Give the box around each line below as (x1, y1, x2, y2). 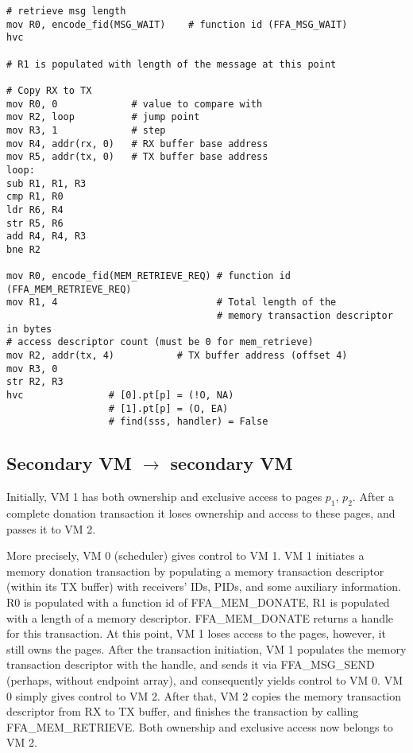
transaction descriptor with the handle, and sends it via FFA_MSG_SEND (6, 656, 375, 673)
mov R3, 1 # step (6, 124, 166, 136)
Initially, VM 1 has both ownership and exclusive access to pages (6, 488, 322, 505)
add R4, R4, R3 (6, 231, 87, 243)
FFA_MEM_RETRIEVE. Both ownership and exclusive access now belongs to (6, 718, 393, 735)
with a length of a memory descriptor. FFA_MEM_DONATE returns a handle (6, 609, 394, 626)
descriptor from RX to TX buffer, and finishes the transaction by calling (6, 703, 359, 720)
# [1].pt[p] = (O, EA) (108, 402, 229, 414)
